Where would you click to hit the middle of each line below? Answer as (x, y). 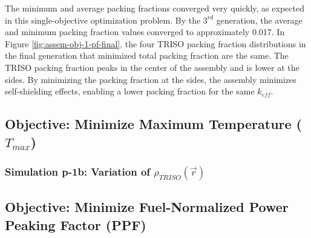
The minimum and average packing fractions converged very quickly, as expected (155, 8)
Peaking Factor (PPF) (76, 224)
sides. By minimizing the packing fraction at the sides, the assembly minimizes (151, 79)
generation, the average (259, 20)
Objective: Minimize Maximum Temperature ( (153, 124)
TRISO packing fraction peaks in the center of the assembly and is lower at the (152, 67)
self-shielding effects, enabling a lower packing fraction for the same (130, 91)
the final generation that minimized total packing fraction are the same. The (147, 55)
